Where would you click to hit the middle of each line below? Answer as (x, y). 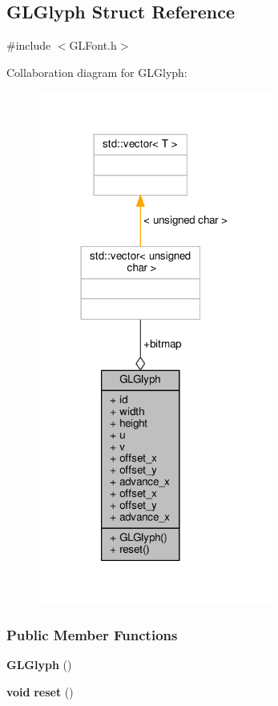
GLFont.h (93, 45)
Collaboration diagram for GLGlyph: (97, 72)
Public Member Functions (92, 634)
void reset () (40, 691)
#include (29, 45)
